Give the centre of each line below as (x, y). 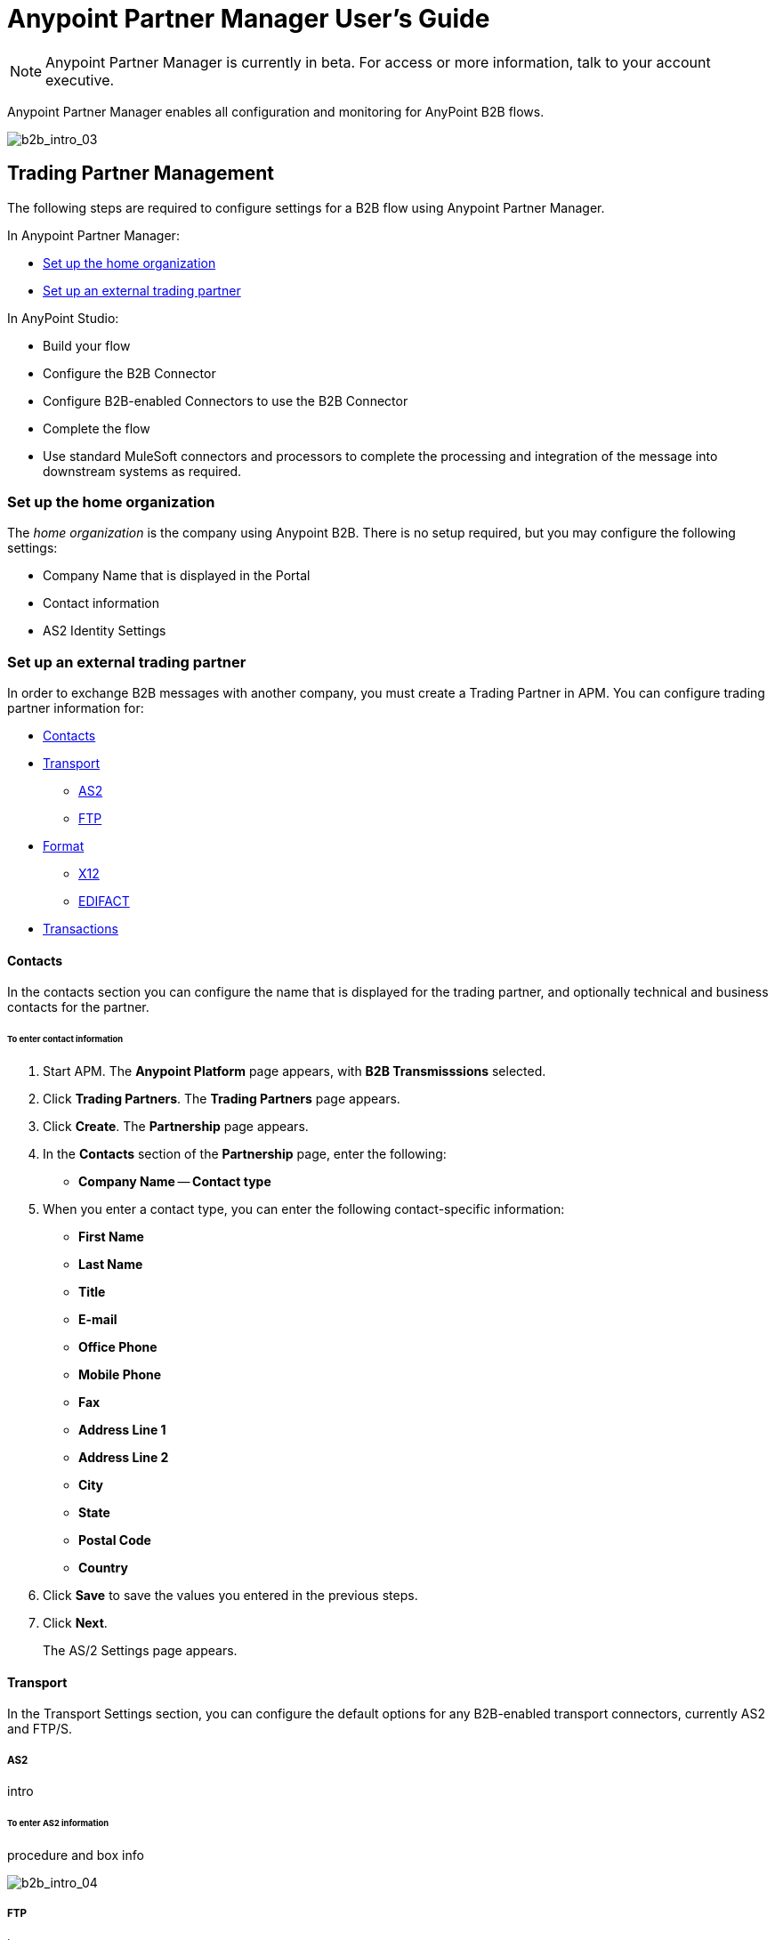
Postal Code (115, 1540)
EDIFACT (104, 901)
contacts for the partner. (78, 1007)
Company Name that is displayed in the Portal (177, 576)
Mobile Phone (120, 1374)
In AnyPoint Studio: (63, 318)
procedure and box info (76, 1855)
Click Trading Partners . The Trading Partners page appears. (222, 1099)
